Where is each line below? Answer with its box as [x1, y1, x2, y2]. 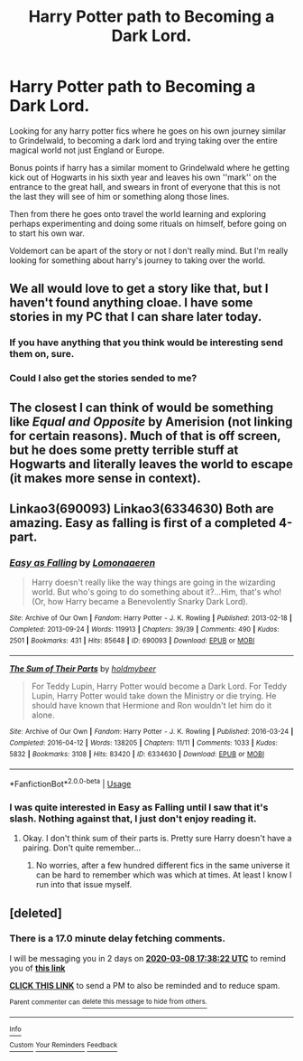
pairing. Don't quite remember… [22, 842, 142, 853]
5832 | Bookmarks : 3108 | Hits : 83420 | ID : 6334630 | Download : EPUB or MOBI [9, 749, 264, 758]
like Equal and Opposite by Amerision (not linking [9, 414, 293, 429]
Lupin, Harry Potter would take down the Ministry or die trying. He [31, 690, 277, 701]
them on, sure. [9, 348, 75, 361]
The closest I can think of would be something [9, 399, 274, 415]
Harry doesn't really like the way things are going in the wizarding [31, 577, 276, 588]
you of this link [9, 962, 66, 973]
